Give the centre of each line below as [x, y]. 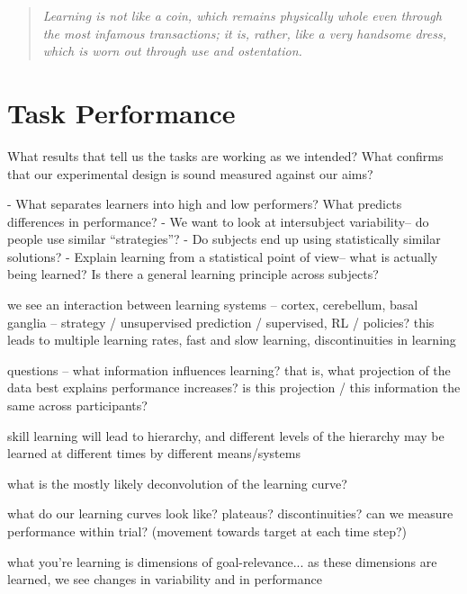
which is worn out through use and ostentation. [172, 51]
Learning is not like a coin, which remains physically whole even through [242, 15]
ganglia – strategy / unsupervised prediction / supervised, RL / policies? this [221, 322]
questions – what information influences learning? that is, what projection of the [229, 369]
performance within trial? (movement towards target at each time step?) [207, 531]
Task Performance [121, 112]
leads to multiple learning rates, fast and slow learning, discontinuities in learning [232, 340]
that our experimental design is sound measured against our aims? [190, 173]
